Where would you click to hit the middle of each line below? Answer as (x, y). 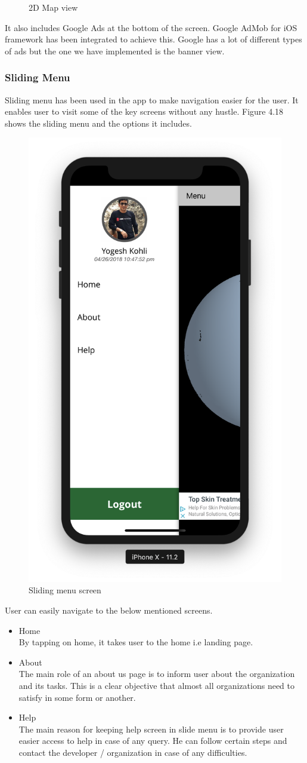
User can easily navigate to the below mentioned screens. (109, 610)
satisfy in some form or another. (77, 697)
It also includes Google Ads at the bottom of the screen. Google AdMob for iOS (151, 27)
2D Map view (53, 7)
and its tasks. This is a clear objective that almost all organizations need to (156, 685)
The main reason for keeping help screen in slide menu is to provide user (151, 729)
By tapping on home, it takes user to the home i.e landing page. (136, 642)
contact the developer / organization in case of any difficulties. (133, 752)
